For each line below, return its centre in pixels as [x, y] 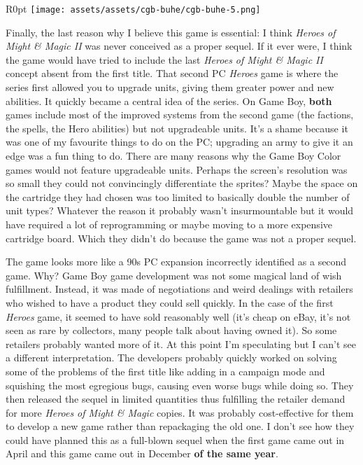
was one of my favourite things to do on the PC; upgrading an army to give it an [179, 142]
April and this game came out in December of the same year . [142, 453]
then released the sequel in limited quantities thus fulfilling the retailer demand [176, 399]
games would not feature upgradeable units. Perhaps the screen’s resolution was [177, 169]
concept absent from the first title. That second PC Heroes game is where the [172, 73]
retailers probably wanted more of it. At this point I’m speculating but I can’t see [181, 343]
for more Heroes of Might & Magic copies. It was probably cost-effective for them [180, 412]
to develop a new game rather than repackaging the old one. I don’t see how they [180, 426]
